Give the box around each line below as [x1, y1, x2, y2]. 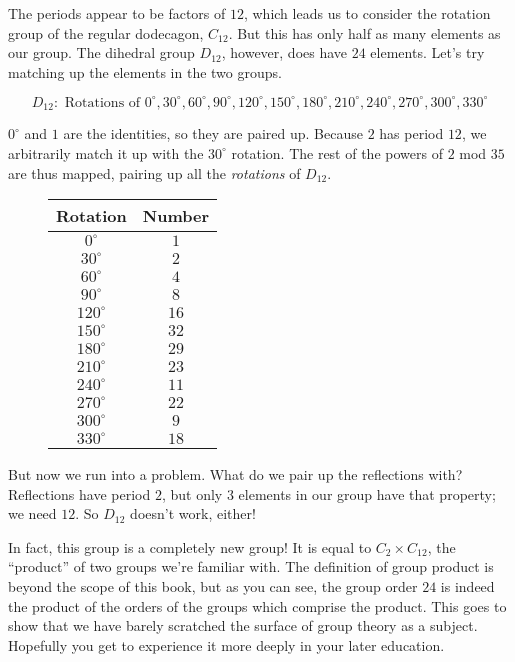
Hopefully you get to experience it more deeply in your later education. [8, 634, 445, 655]
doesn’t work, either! [130, 503, 256, 524]
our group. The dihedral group [8, 42, 195, 63]
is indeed [440, 576, 495, 597]
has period [379, 123, 444, 144]
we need [8, 503, 57, 524]
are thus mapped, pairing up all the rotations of [8, 162, 301, 183]
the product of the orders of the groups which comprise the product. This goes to [8, 595, 507, 616]
